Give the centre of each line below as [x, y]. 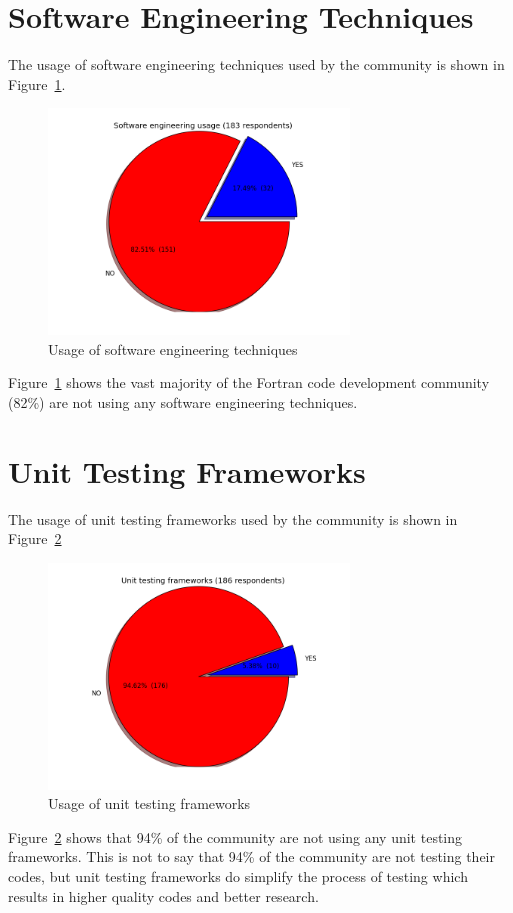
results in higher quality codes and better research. [163, 895]
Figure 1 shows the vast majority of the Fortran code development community [249, 382]
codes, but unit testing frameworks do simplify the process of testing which [238, 875]
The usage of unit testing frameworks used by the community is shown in [233, 518]
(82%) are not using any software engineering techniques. [183, 401]
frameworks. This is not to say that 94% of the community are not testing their [252, 856]
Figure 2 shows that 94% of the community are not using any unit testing [235, 836]
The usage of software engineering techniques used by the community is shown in [256, 64]
